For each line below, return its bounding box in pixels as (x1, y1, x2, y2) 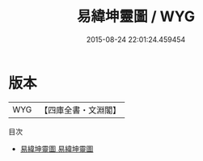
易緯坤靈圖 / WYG (76, 7, 196, 26)
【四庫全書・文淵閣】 (40, 104, 121, 116)
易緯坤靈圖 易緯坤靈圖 (19, 143, 94, 154)
